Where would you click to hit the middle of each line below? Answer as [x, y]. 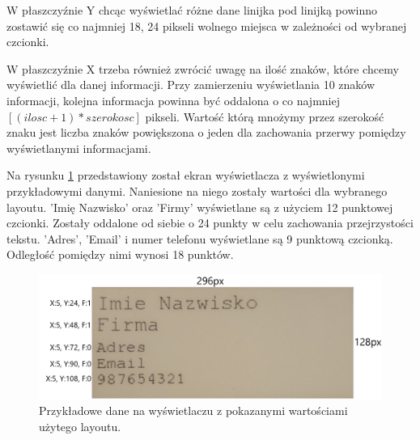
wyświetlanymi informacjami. [79, 148]
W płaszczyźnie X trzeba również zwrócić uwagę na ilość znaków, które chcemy [203, 68]
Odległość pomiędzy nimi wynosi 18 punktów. [120, 254]
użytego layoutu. [80, 426]
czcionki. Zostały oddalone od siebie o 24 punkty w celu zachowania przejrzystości [210, 223]
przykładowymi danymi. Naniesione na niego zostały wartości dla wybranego [197, 190]
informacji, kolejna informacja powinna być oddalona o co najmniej [173, 100]
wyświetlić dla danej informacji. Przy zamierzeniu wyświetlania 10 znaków [191, 85]
